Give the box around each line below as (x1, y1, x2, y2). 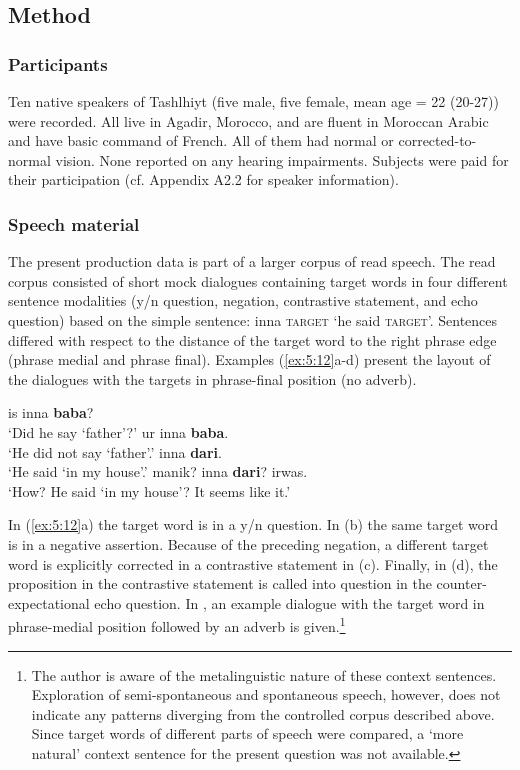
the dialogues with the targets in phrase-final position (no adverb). (8, 368, 417, 389)
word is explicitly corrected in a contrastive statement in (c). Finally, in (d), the (8, 553, 498, 574)
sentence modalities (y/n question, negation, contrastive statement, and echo (8, 290, 478, 311)
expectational (8, 592, 90, 613)
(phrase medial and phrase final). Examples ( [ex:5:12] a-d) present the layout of (8, 349, 491, 370)
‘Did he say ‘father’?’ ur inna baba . (8, 421, 229, 442)
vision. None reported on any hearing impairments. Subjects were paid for (55, 149, 509, 170)
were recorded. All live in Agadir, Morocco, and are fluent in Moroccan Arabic (8, 110, 489, 131)
